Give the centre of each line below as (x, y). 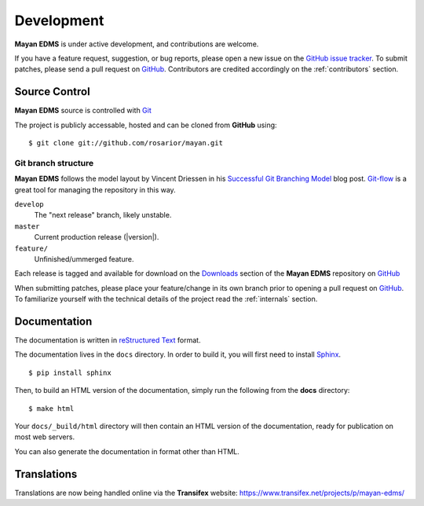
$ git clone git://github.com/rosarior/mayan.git (126, 143)
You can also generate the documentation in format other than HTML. (127, 451)
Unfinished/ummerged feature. (84, 258)
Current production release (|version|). (97, 237)
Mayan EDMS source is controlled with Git (83, 111)
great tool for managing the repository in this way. (95, 189)
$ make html (51, 408)
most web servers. (44, 437)
